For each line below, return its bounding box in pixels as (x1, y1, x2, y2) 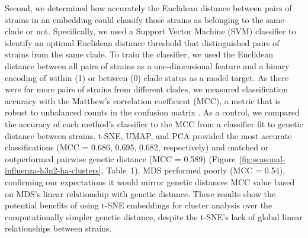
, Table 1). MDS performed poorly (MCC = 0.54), (101, 164, 285, 176)
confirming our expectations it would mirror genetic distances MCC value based (5, 175, 295, 188)
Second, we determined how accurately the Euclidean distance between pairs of (5, 2, 292, 14)
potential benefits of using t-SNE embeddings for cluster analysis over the (5, 199, 272, 211)
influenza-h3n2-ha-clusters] (5, 164, 101, 176)
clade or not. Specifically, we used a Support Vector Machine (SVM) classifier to (5, 25, 296, 37)
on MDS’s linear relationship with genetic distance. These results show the (5, 187, 276, 200)
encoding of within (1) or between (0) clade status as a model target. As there (5, 71, 289, 83)
